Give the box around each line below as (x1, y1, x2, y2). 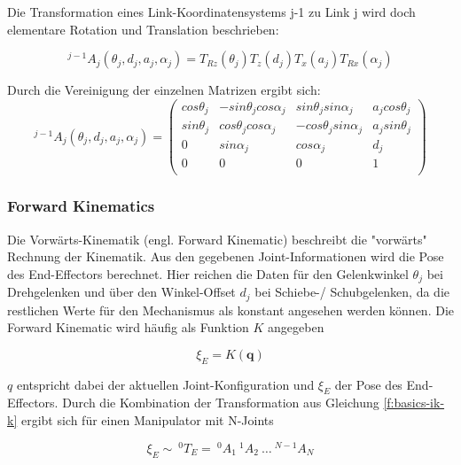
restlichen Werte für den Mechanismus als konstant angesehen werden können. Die (7, 300, 455, 319)
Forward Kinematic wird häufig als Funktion (7, 318, 249, 337)
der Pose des (334, 375, 402, 393)
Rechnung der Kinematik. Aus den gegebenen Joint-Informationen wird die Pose (7, 247, 444, 266)
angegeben (268, 318, 324, 337)
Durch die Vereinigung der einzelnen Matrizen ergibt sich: (7, 81, 321, 99)
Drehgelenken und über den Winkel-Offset (7, 283, 236, 301)
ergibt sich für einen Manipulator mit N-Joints (20, 411, 274, 430)
